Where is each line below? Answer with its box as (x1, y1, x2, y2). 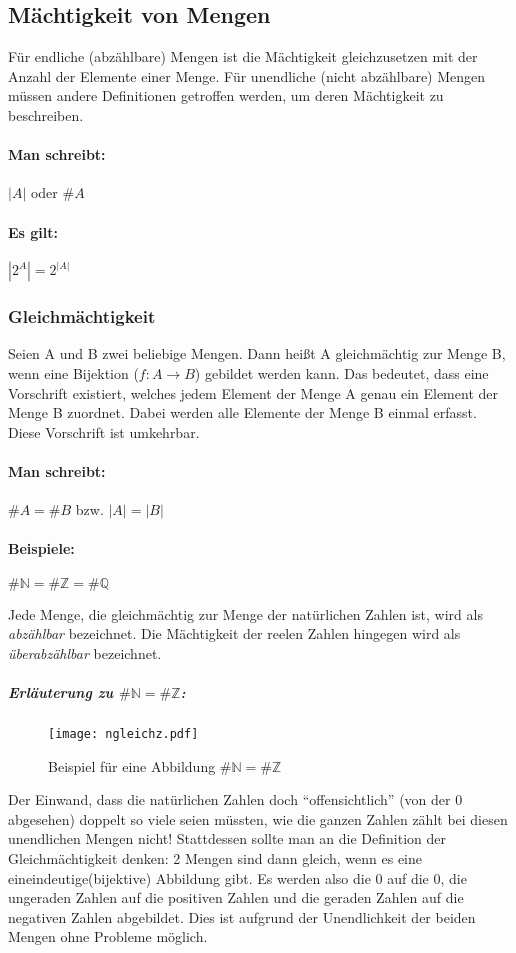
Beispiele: (8, 538, 75, 559)
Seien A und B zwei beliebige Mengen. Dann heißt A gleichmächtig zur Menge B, (8, 343, 506, 364)
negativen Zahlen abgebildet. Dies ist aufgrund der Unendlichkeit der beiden (8, 906, 476, 927)
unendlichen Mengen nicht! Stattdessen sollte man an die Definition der (8, 828, 446, 849)
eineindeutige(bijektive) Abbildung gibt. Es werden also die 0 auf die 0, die (8, 867, 467, 888)
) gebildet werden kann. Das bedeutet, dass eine (194, 363, 489, 384)
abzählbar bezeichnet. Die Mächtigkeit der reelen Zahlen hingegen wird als (8, 623, 461, 644)
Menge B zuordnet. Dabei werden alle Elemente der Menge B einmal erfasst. (8, 402, 477, 423)
